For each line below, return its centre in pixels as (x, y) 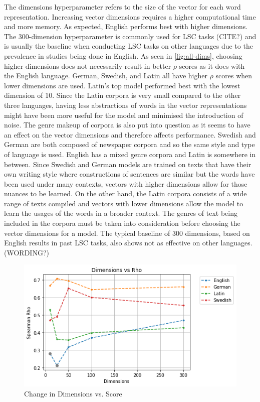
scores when (234, 76)
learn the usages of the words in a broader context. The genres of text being (121, 213)
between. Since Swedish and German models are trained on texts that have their (128, 164)
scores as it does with (212, 65)
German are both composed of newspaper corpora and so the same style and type (129, 144)
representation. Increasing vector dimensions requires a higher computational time (130, 16)
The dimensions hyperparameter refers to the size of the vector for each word (122, 7)
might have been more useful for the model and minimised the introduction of (124, 115)
